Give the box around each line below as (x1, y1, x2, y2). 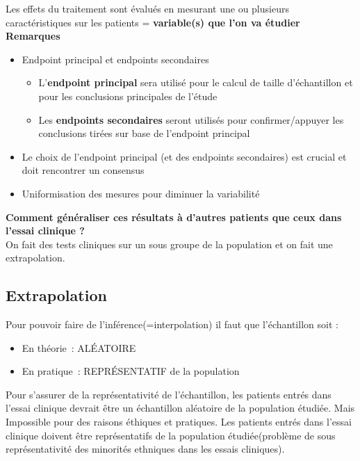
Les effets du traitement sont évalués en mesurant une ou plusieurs (6, 1, 289, 15)
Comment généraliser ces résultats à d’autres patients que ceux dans (6, 209, 342, 224)
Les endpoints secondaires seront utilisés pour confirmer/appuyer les (38, 112, 344, 127)
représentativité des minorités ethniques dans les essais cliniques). (6, 442, 285, 456)
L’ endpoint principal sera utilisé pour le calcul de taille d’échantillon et (38, 75, 353, 90)
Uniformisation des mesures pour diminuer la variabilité (22, 186, 260, 200)
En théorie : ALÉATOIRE (22, 340, 136, 355)
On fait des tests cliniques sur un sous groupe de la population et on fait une (6, 236, 333, 251)
